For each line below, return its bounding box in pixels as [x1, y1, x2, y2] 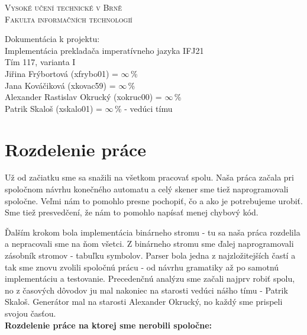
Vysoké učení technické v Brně [5, 1, 122, 13]
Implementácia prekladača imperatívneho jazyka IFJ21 [5, 44, 204, 56]
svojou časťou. [5, 307, 56, 319]
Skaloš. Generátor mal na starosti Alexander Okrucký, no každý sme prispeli [5, 295, 283, 308]
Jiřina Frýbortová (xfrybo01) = [5, 67, 118, 79]
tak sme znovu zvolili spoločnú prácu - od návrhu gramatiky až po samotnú [5, 260, 279, 273]
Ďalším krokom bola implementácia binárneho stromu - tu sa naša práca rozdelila [5, 226, 300, 238]
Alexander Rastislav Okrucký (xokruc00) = [5, 91, 162, 103]
